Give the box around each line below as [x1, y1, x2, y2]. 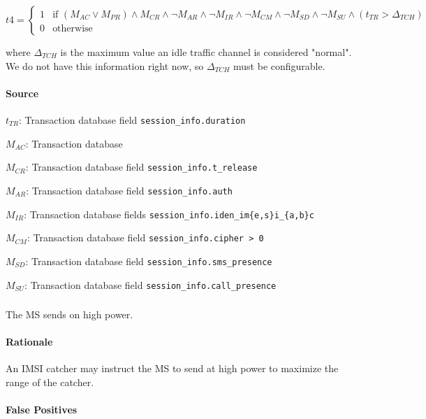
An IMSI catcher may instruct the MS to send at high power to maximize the [6, 361, 339, 376]
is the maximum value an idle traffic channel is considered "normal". [60, 45, 352, 59]
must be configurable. [233, 58, 325, 73]
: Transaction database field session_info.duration [19, 112, 246, 127]
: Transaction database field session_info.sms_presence [25, 253, 272, 268]
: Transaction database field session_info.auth [26, 183, 233, 197]
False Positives [6, 402, 78, 417]
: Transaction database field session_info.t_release [25, 159, 258, 174]
